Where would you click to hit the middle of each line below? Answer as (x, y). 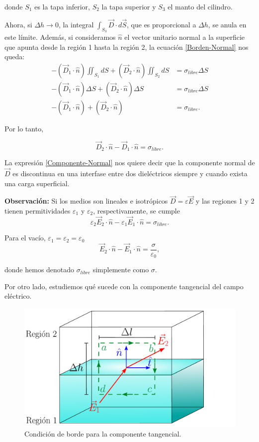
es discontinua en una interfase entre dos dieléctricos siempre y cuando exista (130, 173)
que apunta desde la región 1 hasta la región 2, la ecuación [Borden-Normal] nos (127, 47)
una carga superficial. (37, 183)
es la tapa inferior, (62, 6)
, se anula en (227, 24)
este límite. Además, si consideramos (60, 37)
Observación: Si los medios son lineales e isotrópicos (86, 201)
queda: (15, 56)
